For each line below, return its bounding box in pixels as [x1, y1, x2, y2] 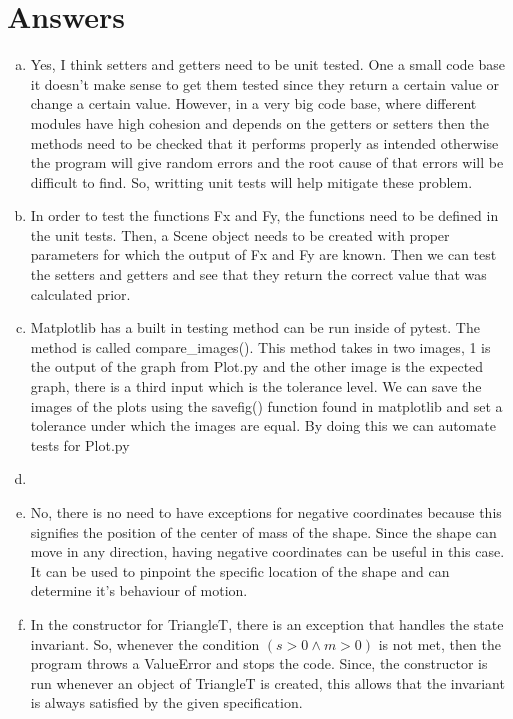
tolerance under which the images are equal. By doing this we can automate [30, 415, 496, 436]
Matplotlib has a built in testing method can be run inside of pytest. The [30, 317, 480, 338]
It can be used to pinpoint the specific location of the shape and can [30, 560, 450, 581]
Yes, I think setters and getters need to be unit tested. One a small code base [30, 54, 506, 75]
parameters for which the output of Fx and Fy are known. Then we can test [30, 244, 497, 265]
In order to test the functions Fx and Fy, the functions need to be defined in [30, 205, 499, 226]
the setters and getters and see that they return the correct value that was [30, 264, 487, 285]
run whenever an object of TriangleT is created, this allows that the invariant [30, 672, 505, 693]
